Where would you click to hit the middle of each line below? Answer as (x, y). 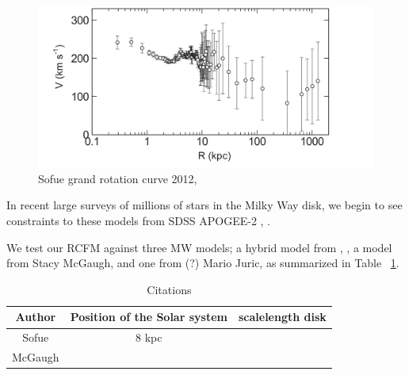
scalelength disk (282, 317)
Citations (169, 289)
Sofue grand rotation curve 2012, (118, 178)
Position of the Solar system (149, 317)
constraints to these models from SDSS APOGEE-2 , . (139, 221)
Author (36, 317)
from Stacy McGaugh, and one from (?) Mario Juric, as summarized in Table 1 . (203, 263)
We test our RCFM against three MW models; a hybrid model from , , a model (199, 247)
